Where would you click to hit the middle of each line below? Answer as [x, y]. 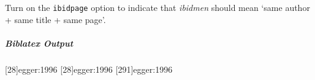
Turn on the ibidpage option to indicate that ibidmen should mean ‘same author [157, 7]
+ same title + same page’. [55, 19]
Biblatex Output [39, 43]
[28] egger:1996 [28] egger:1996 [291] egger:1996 [89, 69]
